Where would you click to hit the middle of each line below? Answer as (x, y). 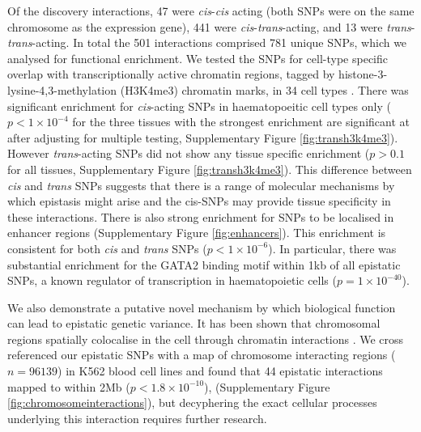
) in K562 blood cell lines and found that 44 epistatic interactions (220, 371)
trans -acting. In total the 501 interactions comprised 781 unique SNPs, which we (207, 42)
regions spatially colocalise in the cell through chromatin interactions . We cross (206, 339)
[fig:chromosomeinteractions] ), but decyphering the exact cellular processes (192, 402)
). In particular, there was (332, 248)
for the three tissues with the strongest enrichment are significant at (241, 122)
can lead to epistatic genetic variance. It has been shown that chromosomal (194, 323)
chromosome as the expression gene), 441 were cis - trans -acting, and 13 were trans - (211, 26)
